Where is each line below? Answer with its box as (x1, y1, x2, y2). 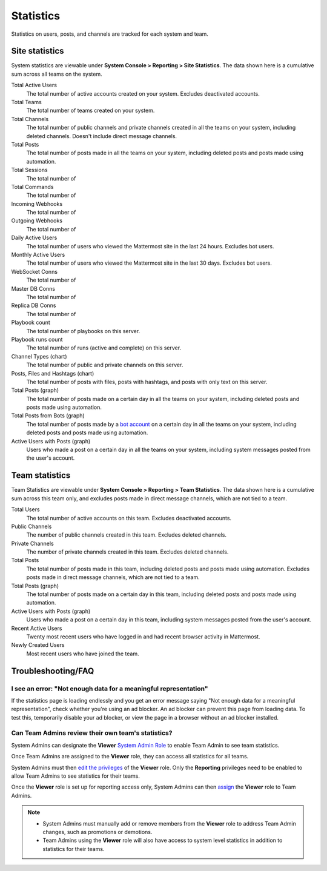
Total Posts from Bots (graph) (11, 412, 85, 419)
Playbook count (11, 319, 51, 326)
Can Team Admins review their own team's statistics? (11, 729, 173, 737)
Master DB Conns (11, 285, 56, 292)
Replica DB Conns (11, 302, 57, 309)
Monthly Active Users (11, 251, 65, 259)
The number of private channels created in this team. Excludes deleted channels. (26, 548, 229, 555)
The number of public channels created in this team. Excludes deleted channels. (26, 531, 227, 538)
